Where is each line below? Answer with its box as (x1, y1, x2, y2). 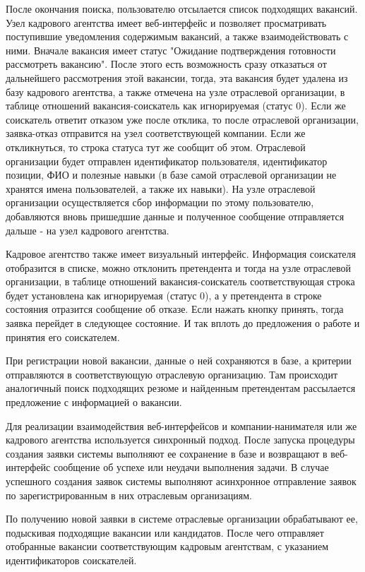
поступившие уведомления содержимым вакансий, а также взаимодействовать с (6, 29, 349, 44)
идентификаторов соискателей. (6, 552, 137, 567)
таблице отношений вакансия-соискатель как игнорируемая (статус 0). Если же (6, 98, 346, 113)
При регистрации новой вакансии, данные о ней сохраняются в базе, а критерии (6, 353, 352, 368)
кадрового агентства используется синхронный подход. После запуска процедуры (6, 432, 355, 447)
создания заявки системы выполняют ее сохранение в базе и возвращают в (6, 446, 328, 460)
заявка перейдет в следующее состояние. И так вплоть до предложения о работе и (6, 316, 360, 330)
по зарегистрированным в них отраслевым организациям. (6, 487, 252, 502)
